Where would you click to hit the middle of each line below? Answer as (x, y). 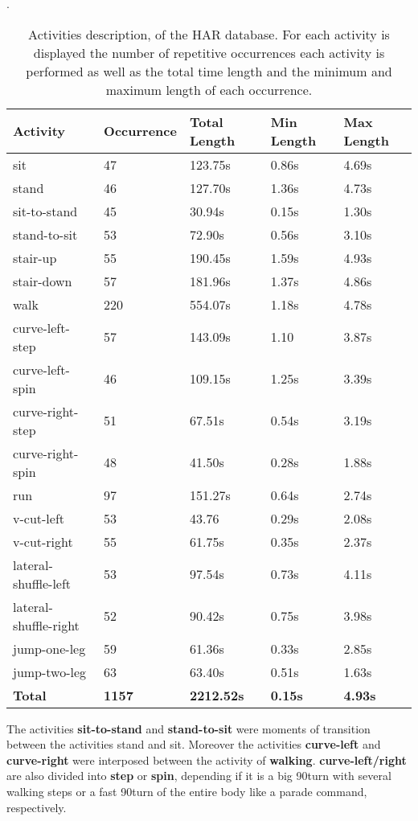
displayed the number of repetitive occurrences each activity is (209, 52)
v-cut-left (39, 518)
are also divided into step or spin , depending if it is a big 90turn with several (199, 776)
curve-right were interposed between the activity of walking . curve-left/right (207, 759)
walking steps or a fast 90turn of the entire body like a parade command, (187, 791)
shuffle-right (46, 625)
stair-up (35, 257)
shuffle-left (42, 583)
